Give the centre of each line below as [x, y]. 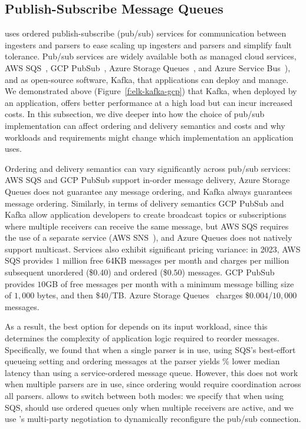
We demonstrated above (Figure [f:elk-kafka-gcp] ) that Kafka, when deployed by [151, 91]
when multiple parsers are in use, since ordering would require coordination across [153, 384]
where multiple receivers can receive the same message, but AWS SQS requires [147, 226]
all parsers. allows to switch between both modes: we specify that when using [144, 396]
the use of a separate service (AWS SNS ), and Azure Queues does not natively [149, 237]
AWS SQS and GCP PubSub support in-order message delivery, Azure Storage [147, 180]
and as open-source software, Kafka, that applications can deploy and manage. [147, 79]
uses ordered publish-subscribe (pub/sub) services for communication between [146, 33]
